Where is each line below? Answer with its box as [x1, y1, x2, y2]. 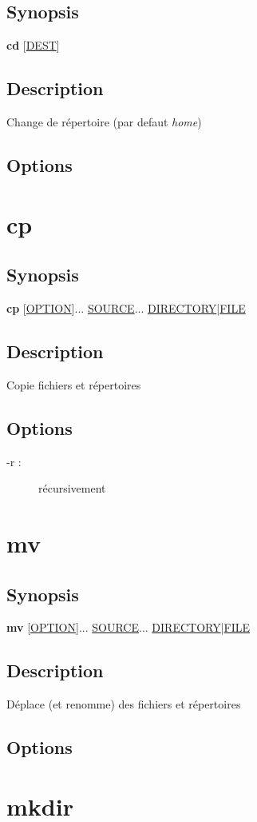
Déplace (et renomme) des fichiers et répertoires [6, 696, 241, 712]
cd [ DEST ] [6, 37, 60, 54]
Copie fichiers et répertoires [6, 376, 141, 393]
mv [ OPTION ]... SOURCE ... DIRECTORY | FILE [6, 619, 251, 636]
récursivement [38, 480, 106, 497]
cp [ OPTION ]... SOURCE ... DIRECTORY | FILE [6, 299, 246, 316]
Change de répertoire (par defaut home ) [6, 114, 202, 130]
